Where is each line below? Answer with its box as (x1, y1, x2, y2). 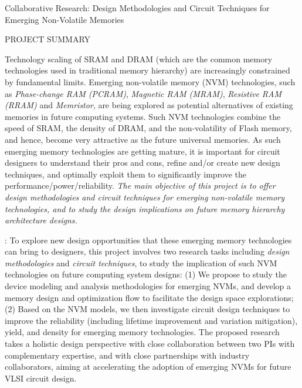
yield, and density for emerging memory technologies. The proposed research (5, 326, 280, 338)
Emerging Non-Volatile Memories (5, 13, 124, 25)
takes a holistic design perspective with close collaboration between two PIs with (5, 337, 295, 350)
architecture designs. (5, 214, 77, 226)
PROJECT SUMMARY (5, 33, 91, 45)
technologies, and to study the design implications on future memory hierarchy (5, 202, 285, 215)
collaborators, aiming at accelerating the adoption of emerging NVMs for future (5, 360, 291, 373)
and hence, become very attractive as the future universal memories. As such (5, 133, 281, 145)
